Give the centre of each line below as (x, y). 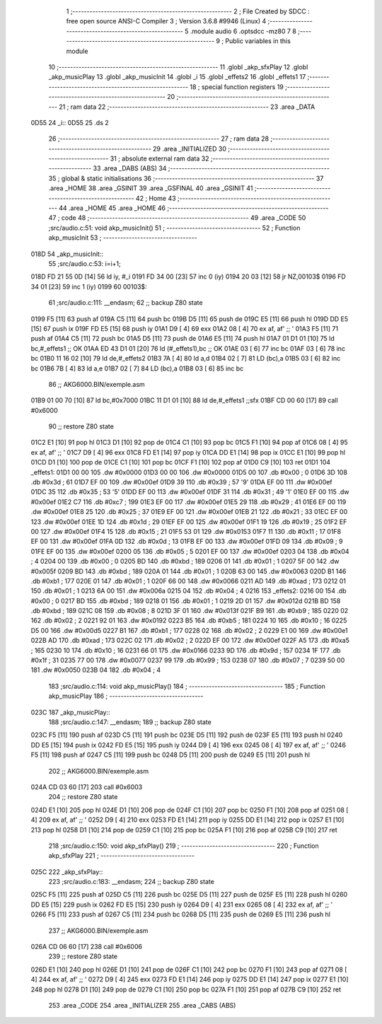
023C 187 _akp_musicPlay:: (70, 712)
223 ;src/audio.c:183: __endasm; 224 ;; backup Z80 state (132, 882)
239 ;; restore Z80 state (83, 956)
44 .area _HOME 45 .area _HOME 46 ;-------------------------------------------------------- (194, 208)
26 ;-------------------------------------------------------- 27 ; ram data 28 (158, 139)
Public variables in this (258, 41)
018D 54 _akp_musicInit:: (67, 254)
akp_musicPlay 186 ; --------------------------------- (126, 696)
